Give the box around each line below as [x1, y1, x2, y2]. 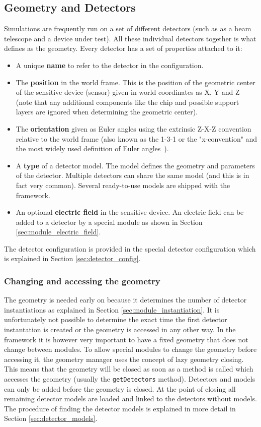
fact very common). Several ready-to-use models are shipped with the [16, 179, 230, 190]
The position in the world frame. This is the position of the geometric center [16, 77, 255, 87]
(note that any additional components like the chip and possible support [16, 96, 239, 107]
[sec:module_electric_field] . [16, 226, 101, 237]
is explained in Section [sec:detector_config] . [4, 253, 141, 264]
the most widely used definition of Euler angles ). [16, 143, 169, 154]
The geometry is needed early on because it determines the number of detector [4, 294, 247, 305]
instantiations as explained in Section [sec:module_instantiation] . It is [4, 304, 220, 315]
